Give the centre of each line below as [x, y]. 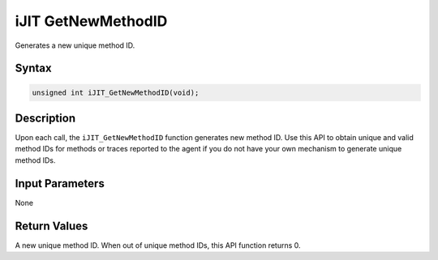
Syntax [33, 68]
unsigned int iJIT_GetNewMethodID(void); [116, 92]
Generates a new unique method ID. [75, 45]
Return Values [52, 226]
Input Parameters [60, 183]
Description [45, 118]
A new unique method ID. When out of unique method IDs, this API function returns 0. [158, 245]
